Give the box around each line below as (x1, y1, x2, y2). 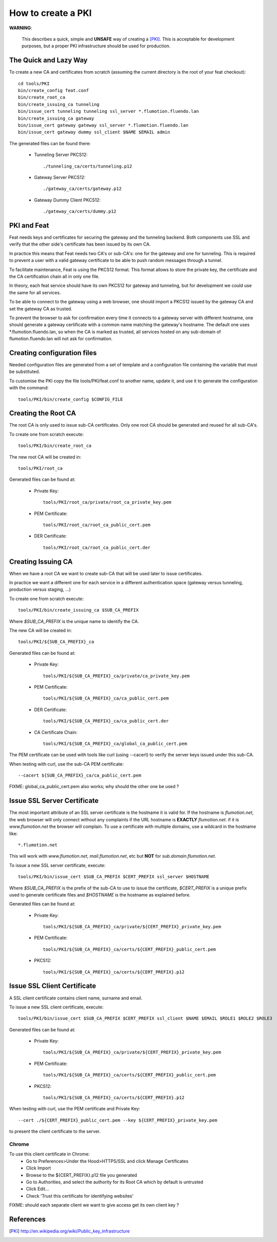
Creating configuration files (9, 349, 97, 357)
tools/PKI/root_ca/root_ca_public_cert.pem (43, 522, 151, 528)
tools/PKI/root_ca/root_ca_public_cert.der (43, 544, 151, 550)
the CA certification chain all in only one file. (9, 273, 100, 279)
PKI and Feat (9, 221, 49, 230)
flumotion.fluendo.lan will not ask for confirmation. (9, 336, 113, 342)
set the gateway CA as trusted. (9, 306, 73, 312)
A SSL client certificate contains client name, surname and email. (9, 995, 143, 1001)
